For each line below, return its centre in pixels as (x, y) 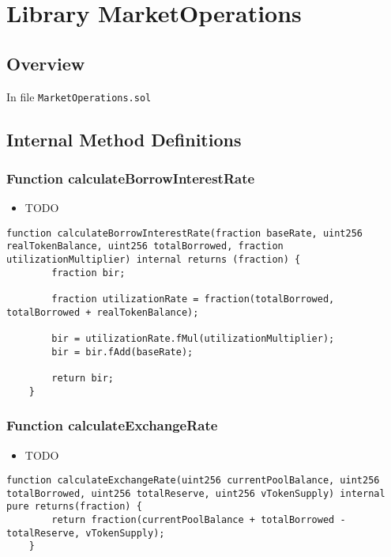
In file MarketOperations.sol (79, 96)
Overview (46, 63)
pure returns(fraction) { (74, 507)
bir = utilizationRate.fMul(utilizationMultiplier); (193, 339)
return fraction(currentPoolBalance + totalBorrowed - (199, 520)
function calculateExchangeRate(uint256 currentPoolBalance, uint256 (193, 481)
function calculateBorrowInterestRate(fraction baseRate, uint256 (185, 233)
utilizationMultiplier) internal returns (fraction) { (154, 260)
